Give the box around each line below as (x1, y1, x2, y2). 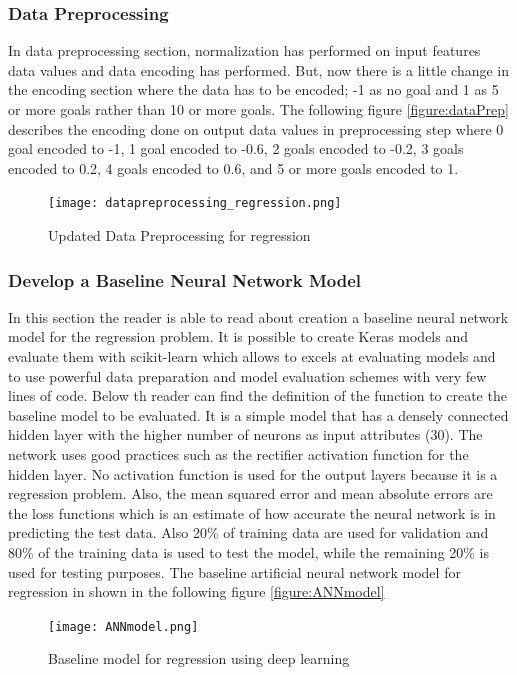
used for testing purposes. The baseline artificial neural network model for (8, 561, 461, 582)
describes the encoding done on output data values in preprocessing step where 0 (8, 118, 504, 139)
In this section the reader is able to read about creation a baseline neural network (8, 306, 509, 327)
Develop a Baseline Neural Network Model (8, 267, 362, 292)
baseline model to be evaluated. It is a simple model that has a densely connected (8, 404, 509, 425)
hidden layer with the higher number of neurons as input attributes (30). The (8, 424, 483, 445)
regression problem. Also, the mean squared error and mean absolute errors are (8, 483, 493, 504)
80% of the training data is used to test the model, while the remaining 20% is (8, 541, 490, 562)
